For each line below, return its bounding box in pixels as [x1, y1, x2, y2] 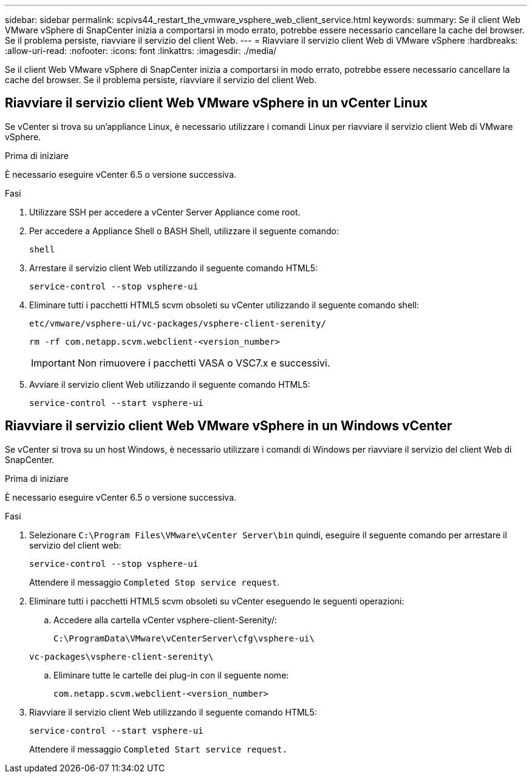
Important [31, 356, 75, 369]
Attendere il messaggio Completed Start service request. [29, 743, 288, 754]
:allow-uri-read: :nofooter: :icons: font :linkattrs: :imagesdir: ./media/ [5, 46, 277, 56]
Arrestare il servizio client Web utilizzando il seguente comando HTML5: [29, 262, 318, 273]
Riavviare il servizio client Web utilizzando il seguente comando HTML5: [29, 706, 317, 717]
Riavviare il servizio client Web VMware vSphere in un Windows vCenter [5, 418, 452, 434]
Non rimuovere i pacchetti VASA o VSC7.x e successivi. [77, 356, 330, 369]
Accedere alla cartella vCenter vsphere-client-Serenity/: [53, 614, 278, 625]
